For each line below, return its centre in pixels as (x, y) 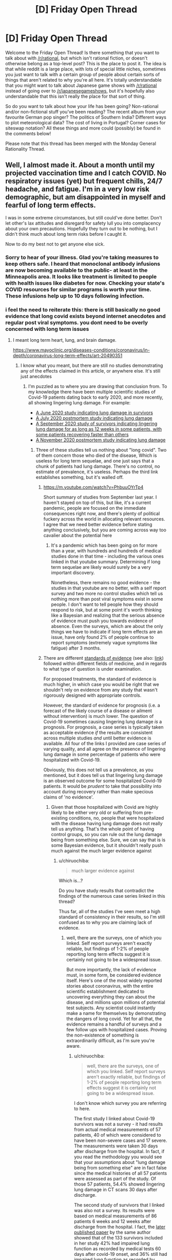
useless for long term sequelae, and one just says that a (95, 460)
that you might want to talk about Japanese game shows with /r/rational (81, 85)
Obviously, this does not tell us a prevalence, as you (98, 770)
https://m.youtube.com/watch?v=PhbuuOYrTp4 (93, 487)
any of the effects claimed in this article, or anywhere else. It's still (90, 370)
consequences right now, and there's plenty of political (102, 513)
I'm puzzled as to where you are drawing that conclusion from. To (98, 386)
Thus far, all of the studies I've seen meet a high (110, 911)
